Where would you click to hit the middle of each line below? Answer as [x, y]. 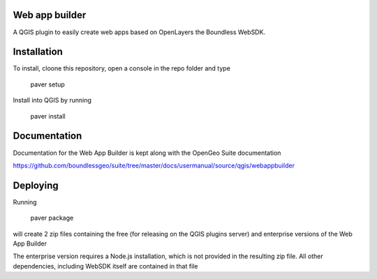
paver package [52, 218]
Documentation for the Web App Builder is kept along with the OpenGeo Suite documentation [147, 153]
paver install [48, 116]
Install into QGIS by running [52, 100]
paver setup [48, 84]
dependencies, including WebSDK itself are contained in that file [105, 266]
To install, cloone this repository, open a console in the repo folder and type [121, 68]
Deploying [36, 185]
